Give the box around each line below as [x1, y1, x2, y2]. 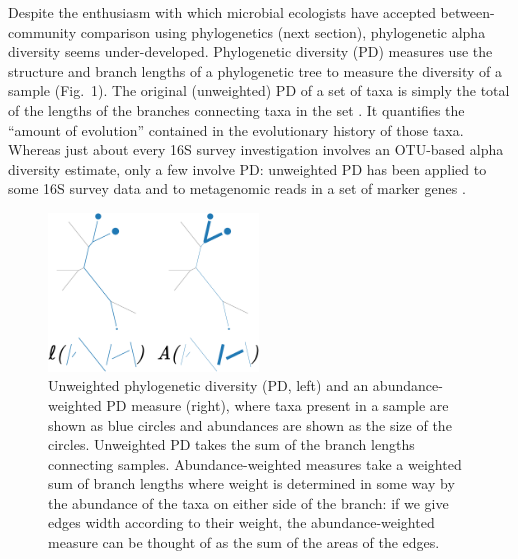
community [8, 21, 77, 42]
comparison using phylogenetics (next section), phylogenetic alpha [80, 21, 486, 42]
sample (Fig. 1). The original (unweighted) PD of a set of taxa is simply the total [8, 80, 510, 101]
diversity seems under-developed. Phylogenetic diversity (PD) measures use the [8, 41, 493, 62]
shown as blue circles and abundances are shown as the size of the [48, 414, 452, 435]
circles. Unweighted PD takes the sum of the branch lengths [48, 434, 415, 455]
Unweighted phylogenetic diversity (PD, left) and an [48, 375, 369, 396]
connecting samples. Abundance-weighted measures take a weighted [48, 453, 462, 474]
